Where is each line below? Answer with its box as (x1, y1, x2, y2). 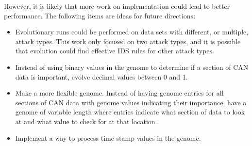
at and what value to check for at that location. (15, 116, 157, 126)
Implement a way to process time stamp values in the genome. (15, 132, 201, 143)
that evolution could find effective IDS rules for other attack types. (15, 46, 214, 56)
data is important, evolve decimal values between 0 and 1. (15, 71, 188, 81)
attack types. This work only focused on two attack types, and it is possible (15, 36, 241, 46)
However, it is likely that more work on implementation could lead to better (4, 1, 230, 11)
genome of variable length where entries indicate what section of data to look (15, 107, 245, 117)
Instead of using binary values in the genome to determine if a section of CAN (15, 62, 249, 72)
